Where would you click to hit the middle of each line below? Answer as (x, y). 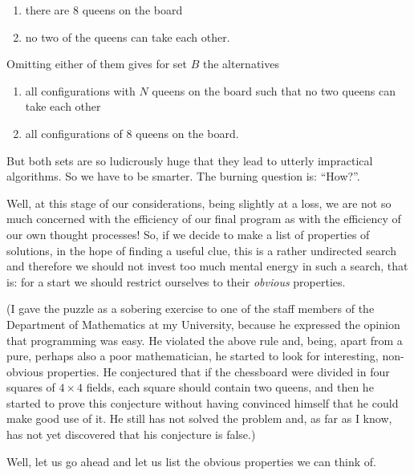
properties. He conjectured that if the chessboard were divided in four (218, 371)
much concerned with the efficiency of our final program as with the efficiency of (204, 219)
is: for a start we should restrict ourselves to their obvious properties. (176, 281)
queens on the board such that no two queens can (274, 90)
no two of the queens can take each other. (128, 37)
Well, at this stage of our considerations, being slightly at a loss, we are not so (199, 203)
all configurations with (80, 90)
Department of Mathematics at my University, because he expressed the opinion (203, 324)
